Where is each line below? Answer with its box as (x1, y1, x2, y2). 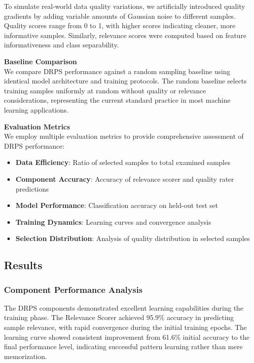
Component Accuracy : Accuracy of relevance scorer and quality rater (15, 173, 234, 184)
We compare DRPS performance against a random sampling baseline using (4, 66, 230, 76)
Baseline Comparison (4, 56, 77, 66)
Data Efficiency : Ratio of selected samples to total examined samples (15, 157, 230, 167)
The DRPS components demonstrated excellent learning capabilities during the (4, 302, 244, 313)
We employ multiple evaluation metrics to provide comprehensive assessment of (4, 131, 244, 141)
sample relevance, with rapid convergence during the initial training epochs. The (4, 322, 247, 332)
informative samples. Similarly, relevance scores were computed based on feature (4, 30, 247, 40)
